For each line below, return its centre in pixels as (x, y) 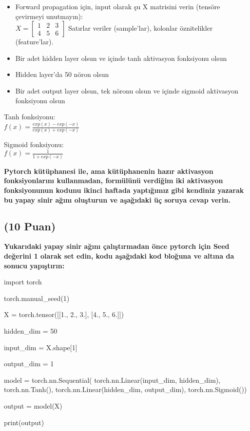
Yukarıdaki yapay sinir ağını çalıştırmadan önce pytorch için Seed (117, 246)
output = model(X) (33, 405)
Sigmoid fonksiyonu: (34, 144)
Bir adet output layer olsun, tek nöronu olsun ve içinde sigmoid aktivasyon (127, 90)
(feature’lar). (34, 42)
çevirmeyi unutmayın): (49, 16)
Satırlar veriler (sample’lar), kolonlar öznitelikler (140, 28)
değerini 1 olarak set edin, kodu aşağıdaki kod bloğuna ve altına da (119, 255)
